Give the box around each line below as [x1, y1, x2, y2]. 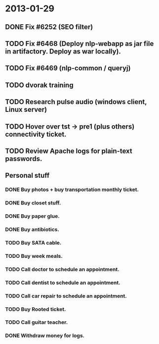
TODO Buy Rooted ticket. [5, 305, 66, 312]
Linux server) [5, 105, 47, 114]
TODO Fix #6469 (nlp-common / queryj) [5, 64, 131, 72]
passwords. [5, 154, 42, 163]
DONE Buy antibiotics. [5, 226, 59, 233]
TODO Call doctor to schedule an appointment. [5, 266, 119, 273]
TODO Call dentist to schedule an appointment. [5, 279, 120, 286]
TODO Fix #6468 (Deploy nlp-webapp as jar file [5, 39, 154, 48]
